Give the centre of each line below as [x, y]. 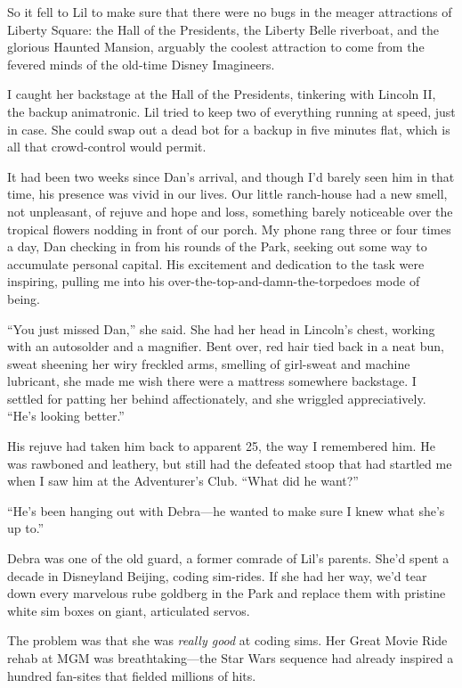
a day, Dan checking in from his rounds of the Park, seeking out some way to [217, 246]
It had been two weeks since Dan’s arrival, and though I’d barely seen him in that [231, 176]
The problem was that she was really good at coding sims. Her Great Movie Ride [227, 640]
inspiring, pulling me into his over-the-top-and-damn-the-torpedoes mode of [214, 281]
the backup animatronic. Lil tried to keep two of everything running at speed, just [231, 111]
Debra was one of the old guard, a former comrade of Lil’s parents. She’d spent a [228, 558]
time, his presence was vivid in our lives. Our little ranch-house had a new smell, [227, 194]
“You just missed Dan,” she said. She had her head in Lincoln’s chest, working [221, 328]
